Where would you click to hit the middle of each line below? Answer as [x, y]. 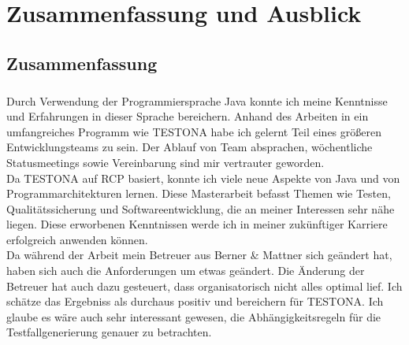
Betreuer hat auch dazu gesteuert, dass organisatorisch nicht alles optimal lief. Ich [204, 286]
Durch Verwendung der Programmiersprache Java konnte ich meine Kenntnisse [197, 100]
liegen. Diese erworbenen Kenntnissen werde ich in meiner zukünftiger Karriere [197, 224]
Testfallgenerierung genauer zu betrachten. [109, 332]
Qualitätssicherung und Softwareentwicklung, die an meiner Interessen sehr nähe [201, 208]
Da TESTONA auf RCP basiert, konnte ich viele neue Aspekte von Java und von [203, 178]
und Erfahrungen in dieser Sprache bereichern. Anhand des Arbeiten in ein [188, 116]
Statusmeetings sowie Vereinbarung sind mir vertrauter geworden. [165, 162]
